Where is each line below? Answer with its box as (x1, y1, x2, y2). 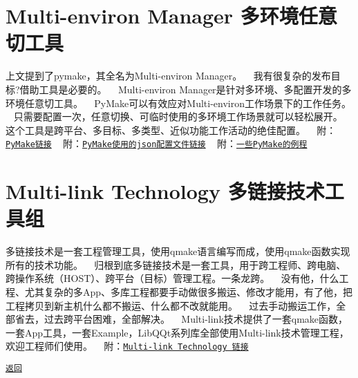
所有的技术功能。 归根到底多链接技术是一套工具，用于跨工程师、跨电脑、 (6, 257, 346, 272)
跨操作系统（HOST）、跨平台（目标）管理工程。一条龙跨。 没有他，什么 (6, 271, 339, 285)
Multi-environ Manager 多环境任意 (6, 1, 337, 30)
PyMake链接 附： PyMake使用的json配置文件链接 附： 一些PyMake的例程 (6, 136, 308, 151)
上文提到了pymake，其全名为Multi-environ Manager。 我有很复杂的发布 (6, 68, 331, 83)
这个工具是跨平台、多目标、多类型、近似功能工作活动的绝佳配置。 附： (6, 122, 337, 137)
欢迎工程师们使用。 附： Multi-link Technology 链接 (6, 339, 249, 353)
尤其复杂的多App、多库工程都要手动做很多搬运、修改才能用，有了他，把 (24, 285, 353, 299)
